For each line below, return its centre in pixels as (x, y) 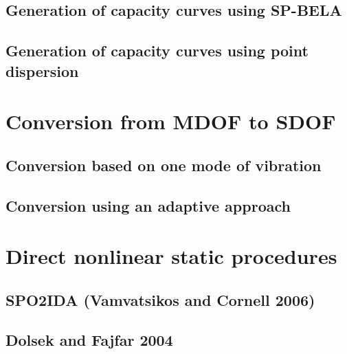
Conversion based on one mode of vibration (164, 165)
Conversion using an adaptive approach (148, 205)
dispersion (42, 70)
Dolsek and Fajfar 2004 (89, 340)
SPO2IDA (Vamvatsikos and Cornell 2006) (160, 299)
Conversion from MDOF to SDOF (171, 121)
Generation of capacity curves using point (157, 51)
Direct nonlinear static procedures (171, 256)
